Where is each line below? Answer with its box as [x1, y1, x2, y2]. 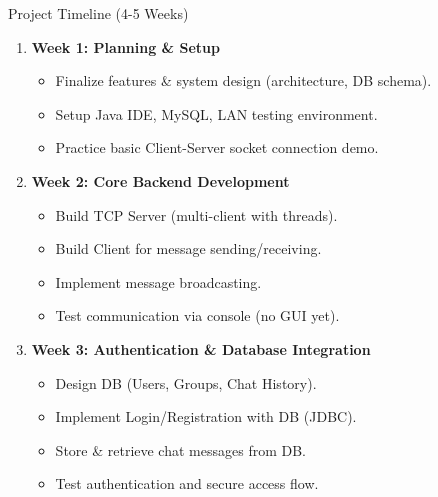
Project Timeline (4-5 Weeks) [8, 3, 189, 23]
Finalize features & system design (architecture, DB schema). [55, 70, 432, 91]
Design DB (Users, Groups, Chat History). [55, 372, 317, 393]
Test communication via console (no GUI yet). [55, 305, 340, 326]
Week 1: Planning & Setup [31, 36, 220, 57]
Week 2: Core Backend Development [31, 170, 290, 191]
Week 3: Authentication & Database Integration [31, 338, 371, 359]
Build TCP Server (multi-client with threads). [55, 204, 338, 225]
